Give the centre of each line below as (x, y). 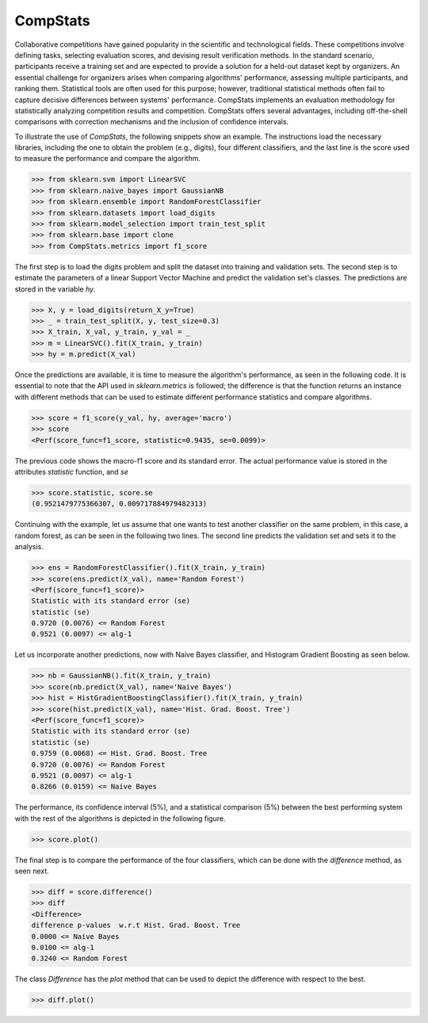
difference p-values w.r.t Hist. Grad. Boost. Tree (136, 926)
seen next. (32, 871)
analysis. (29, 547)
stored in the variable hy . (55, 288)
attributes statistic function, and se (71, 472)
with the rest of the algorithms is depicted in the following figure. (120, 818)
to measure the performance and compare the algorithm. (108, 158)
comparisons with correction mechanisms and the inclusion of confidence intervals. (152, 122)
